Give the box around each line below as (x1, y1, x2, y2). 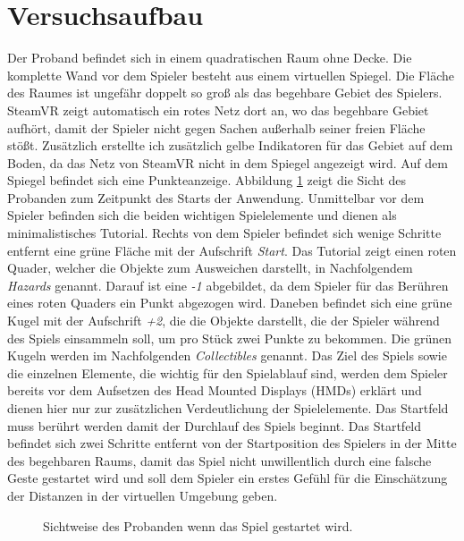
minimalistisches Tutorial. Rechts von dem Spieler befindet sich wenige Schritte (7, 224, 442, 242)
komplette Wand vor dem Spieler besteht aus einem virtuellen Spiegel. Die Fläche (7, 65, 454, 84)
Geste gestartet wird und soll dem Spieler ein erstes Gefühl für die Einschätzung (7, 469, 448, 487)
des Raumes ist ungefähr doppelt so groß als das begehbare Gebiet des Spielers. (7, 83, 443, 102)
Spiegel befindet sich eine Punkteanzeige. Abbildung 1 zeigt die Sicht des (7, 171, 407, 190)
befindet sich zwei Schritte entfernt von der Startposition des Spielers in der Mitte (7, 434, 457, 452)
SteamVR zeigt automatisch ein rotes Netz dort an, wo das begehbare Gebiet (7, 100, 429, 119)
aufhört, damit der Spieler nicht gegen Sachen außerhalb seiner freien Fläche (7, 118, 426, 137)
